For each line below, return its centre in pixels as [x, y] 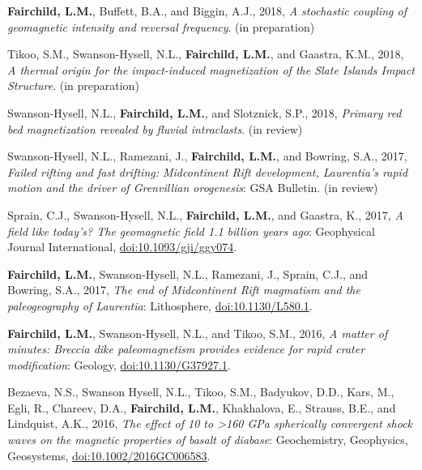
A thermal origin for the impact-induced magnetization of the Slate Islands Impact [211, 69]
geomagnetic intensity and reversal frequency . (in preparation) [161, 26]
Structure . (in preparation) [73, 85]
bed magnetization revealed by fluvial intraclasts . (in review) [155, 128]
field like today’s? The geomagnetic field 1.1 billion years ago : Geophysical [191, 231]
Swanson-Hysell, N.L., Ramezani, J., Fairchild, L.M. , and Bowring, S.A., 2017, [207, 156]
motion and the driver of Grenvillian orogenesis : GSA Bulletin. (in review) [193, 188]
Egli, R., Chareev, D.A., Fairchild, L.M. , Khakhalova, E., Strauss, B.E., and [202, 407]
